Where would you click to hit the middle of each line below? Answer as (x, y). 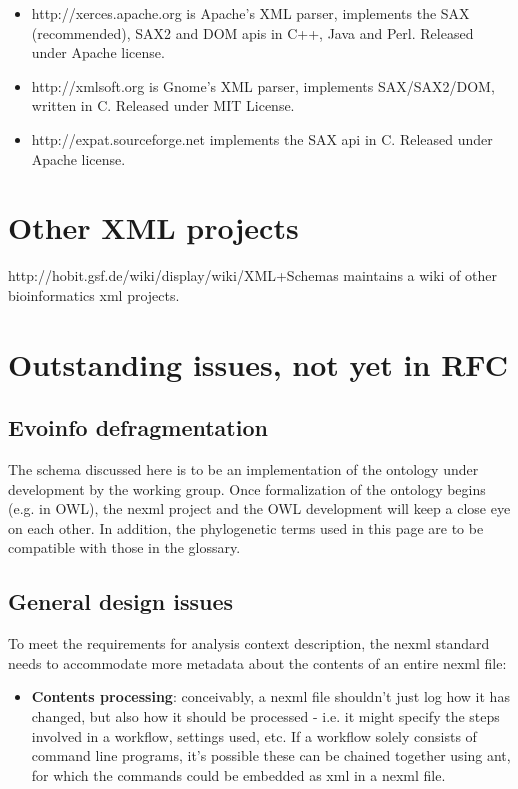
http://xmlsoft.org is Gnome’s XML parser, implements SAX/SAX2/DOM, (263, 85)
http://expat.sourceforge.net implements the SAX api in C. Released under (262, 138)
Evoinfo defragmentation (138, 427)
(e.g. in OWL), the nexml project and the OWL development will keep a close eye (259, 508)
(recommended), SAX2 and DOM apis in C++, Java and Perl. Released (252, 32)
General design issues (121, 601)
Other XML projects (153, 227)
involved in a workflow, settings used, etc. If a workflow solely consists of (254, 735)
